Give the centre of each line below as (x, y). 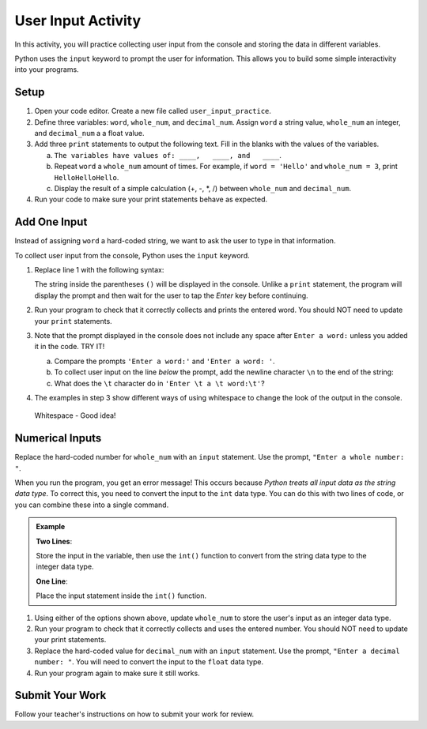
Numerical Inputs (58, 438)
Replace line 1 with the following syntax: (99, 270)
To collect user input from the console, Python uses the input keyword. (132, 255)
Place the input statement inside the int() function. (121, 596)
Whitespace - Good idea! (75, 415)
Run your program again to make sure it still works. (117, 673)
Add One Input (51, 222)
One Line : (52, 581)
